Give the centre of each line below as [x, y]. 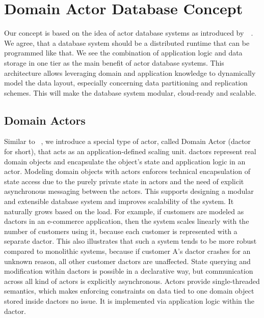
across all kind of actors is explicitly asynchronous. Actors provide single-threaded [132, 281]
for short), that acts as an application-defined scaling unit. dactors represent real [130, 151]
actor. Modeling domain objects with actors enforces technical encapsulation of [127, 171]
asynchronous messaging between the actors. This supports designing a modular [129, 191]
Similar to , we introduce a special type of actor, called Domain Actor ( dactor [127, 141]
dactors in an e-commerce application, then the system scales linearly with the [127, 221]
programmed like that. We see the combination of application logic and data [123, 53]
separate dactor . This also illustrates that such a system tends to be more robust [130, 241]
